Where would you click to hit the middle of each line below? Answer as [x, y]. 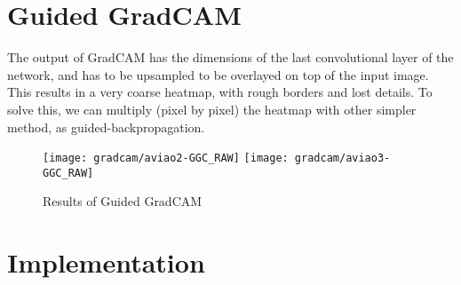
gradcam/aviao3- [342, 158]
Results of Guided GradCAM [123, 201]
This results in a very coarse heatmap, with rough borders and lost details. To [220, 92]
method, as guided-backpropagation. [106, 127]
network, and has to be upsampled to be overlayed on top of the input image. [218, 74]
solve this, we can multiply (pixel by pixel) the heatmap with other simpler [212, 109]
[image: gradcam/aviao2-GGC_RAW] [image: [166, 158]
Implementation [106, 262]
